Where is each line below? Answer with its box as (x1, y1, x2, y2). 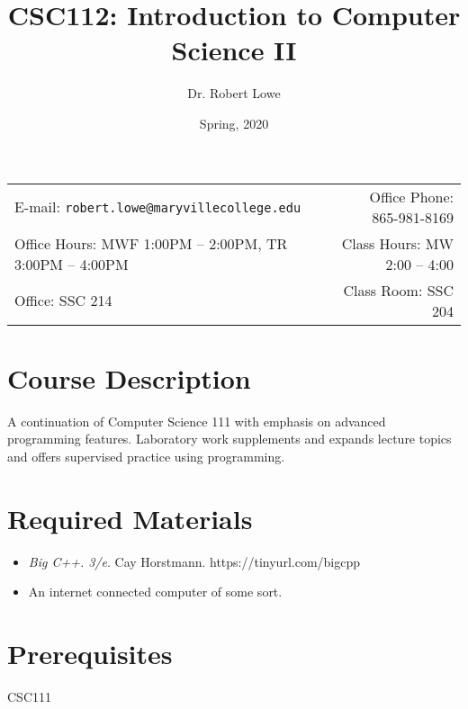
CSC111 (7, 687, 51, 705)
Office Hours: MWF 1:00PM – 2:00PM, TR (14, 232, 288, 254)
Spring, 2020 (199, 113, 269, 132)
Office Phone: (369, 185, 454, 207)
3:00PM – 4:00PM (14, 253, 129, 274)
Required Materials (7, 499, 253, 536)
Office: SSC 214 (14, 290, 112, 310)
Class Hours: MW (341, 232, 454, 254)
